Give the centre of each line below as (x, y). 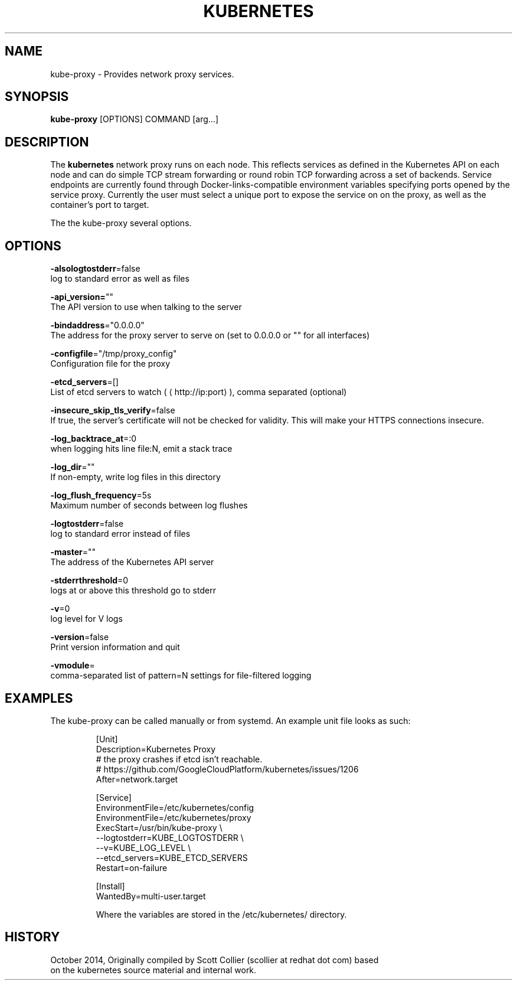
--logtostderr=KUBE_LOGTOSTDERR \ (170, 837)
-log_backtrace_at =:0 (94, 439)
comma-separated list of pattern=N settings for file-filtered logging (181, 676)
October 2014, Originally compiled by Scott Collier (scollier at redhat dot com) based (215, 960)
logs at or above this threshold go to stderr (133, 591)
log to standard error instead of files (120, 534)
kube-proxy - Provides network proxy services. (142, 74)
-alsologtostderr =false (95, 269)
